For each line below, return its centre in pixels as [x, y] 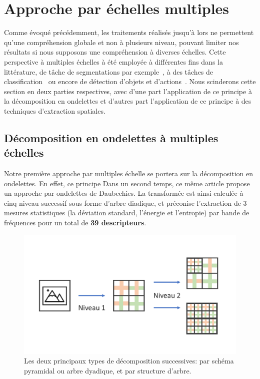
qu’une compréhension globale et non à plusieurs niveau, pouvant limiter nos [121, 42]
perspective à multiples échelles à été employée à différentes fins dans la [113, 61]
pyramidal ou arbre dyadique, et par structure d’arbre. [108, 370]
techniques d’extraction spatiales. [55, 110]
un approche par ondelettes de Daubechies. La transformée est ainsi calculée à [124, 193]
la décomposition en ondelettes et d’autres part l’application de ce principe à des [128, 101]
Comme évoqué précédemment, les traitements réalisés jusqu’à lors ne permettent [129, 32]
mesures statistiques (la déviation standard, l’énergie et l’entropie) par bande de [127, 213]
